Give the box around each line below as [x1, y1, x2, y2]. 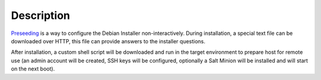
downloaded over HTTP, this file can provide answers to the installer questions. [11, 37, 206, 44]
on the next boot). [11, 65, 55, 72]
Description [11, 9, 71, 22]
